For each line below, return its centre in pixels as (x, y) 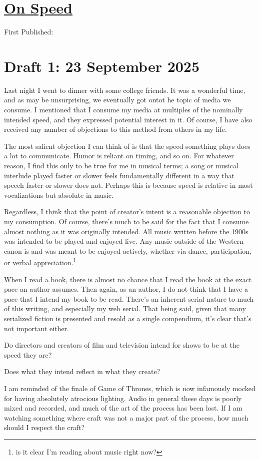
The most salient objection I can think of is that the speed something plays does (127, 146)
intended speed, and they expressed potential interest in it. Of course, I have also (128, 119)
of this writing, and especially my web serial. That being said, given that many (125, 308)
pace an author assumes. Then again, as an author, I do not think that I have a (126, 289)
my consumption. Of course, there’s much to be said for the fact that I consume (126, 221)
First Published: (29, 32)
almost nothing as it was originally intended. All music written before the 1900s (126, 231)
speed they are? (28, 354)
